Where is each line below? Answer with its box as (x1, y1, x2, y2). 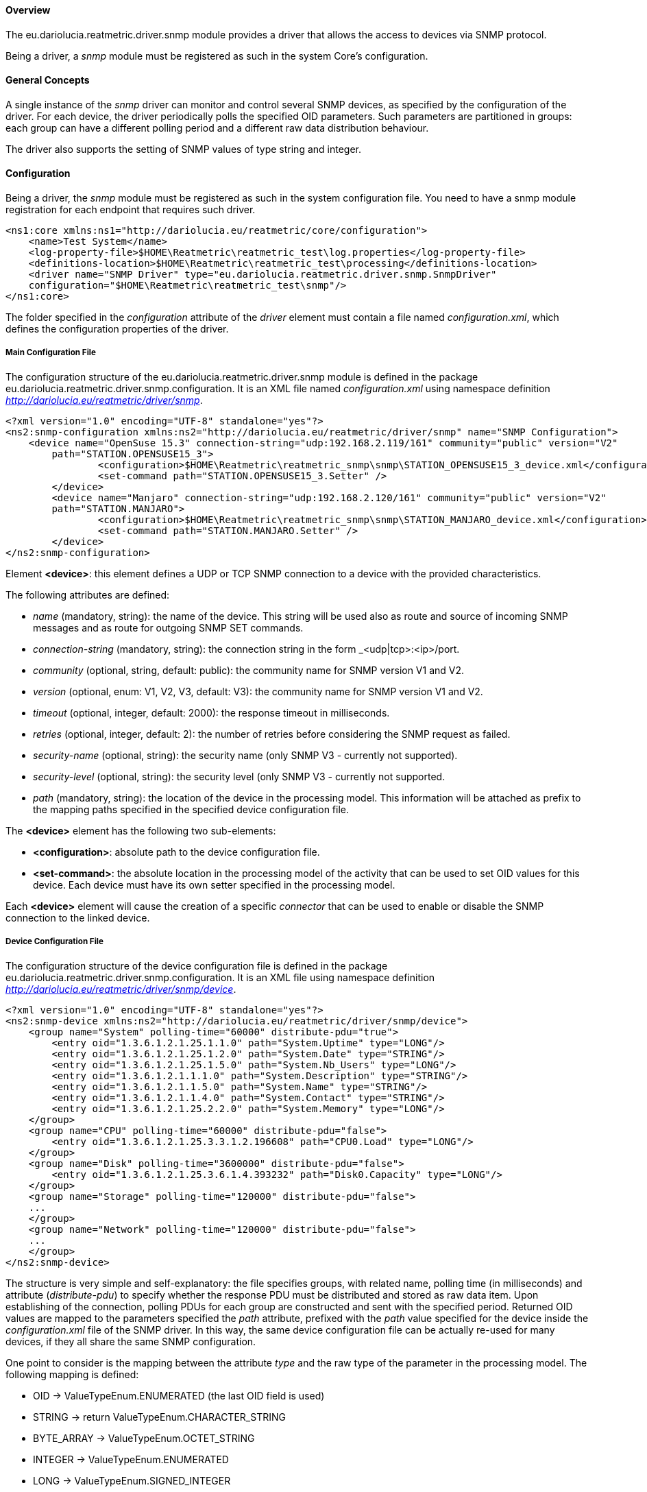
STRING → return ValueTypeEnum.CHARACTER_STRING (33, 1410, 286, 1423)
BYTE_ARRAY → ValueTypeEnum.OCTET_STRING (33, 1432, 255, 1444)
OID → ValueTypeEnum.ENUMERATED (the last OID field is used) (33, 1389, 325, 1401)
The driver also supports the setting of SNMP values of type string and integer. (5, 143, 361, 155)
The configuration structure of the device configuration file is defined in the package (5, 959, 388, 972)
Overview (5, 4, 51, 16)
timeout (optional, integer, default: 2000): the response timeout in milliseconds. (33, 706, 390, 719)
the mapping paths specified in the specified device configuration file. (33, 803, 350, 815)
